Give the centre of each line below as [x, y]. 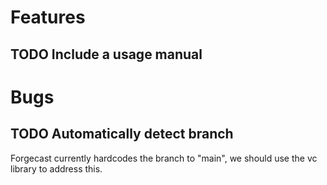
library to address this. [56, 168]
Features [48, 17]
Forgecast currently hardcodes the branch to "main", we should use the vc [164, 158]
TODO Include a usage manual [106, 54]
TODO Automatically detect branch [122, 134]
